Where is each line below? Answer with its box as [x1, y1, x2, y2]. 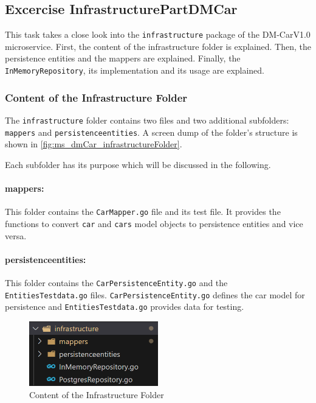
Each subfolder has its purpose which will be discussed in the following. [5, 158, 271, 170]
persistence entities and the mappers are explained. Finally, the [5, 52, 241, 65]
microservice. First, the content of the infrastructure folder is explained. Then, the [5, 40, 312, 52]
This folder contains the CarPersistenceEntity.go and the [5, 276, 228, 289]
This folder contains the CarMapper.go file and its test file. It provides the [5, 205, 281, 218]
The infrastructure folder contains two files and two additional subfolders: [5, 113, 289, 126]
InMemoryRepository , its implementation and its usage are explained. [5, 64, 265, 77]
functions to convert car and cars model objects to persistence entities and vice [5, 217, 303, 230]
